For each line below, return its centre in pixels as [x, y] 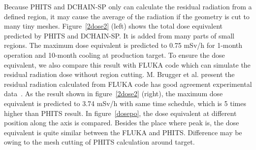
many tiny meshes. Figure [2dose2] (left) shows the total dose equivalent [113, 26]
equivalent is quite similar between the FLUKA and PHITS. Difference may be [123, 132]
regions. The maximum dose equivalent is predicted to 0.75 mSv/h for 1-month [123, 45]
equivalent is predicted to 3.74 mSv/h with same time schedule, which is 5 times [125, 103]
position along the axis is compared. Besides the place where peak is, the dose [122, 123]
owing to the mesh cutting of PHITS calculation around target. [99, 142]
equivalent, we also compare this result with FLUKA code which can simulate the [127, 64]
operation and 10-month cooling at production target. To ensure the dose [114, 55]
